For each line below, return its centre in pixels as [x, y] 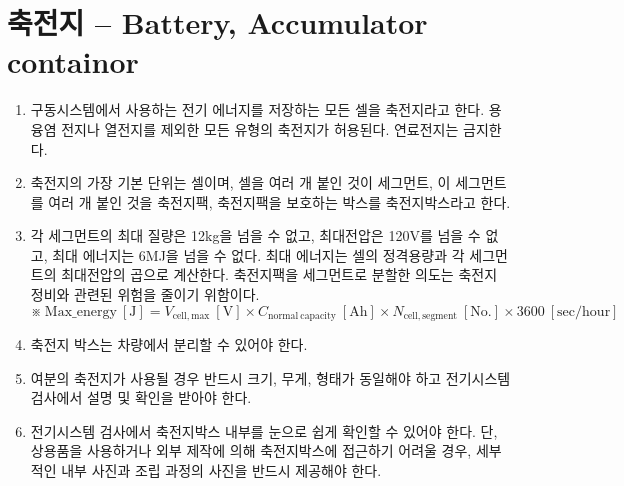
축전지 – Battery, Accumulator [217, 22]
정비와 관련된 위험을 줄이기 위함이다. [145, 294]
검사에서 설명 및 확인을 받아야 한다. [141, 397]
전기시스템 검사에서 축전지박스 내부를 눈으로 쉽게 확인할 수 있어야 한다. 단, [264, 430]
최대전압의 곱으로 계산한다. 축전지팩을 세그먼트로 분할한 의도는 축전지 [279, 274]
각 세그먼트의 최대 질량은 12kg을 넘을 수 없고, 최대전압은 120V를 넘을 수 [255, 235]
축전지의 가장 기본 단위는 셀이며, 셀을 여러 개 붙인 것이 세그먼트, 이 [240, 182]
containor [73, 61]
